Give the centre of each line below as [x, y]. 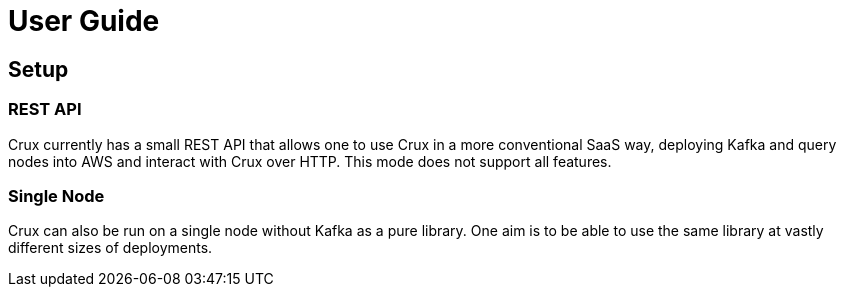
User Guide [84, 21]
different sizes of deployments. [110, 248]
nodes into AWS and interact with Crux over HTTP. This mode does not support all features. [310, 161]
